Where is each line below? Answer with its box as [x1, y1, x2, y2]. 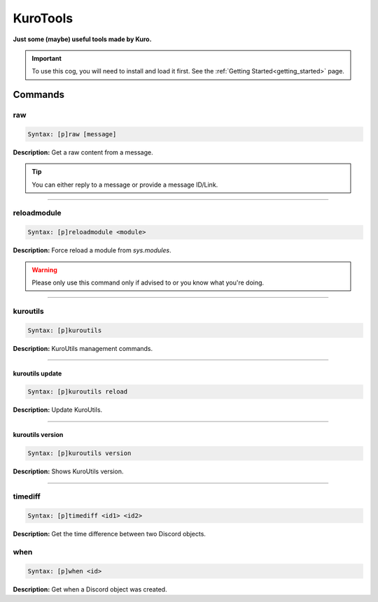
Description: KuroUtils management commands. [13, 344, 153, 352]
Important [31, 54, 62, 62]
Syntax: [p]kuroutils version [27, 450, 132, 457]
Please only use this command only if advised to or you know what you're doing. [31, 278, 265, 287]
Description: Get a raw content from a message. [13, 148, 153, 157]
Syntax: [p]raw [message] [27, 130, 117, 138]
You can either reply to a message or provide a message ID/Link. [31, 180, 218, 189]
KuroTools [13, 10, 73, 26]
